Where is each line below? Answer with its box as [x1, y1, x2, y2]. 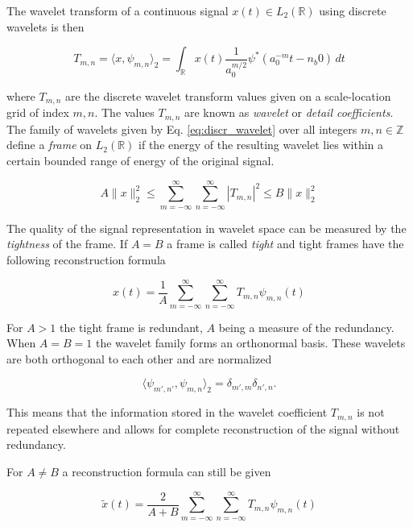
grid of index [6, 104, 69, 121]
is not [357, 404, 385, 421]
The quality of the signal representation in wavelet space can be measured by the [6, 219, 407, 236]
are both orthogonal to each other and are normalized [6, 350, 272, 367]
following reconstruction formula [6, 251, 166, 268]
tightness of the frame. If [6, 235, 128, 252]
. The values [94, 104, 155, 121]
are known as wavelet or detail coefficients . [184, 104, 394, 121]
